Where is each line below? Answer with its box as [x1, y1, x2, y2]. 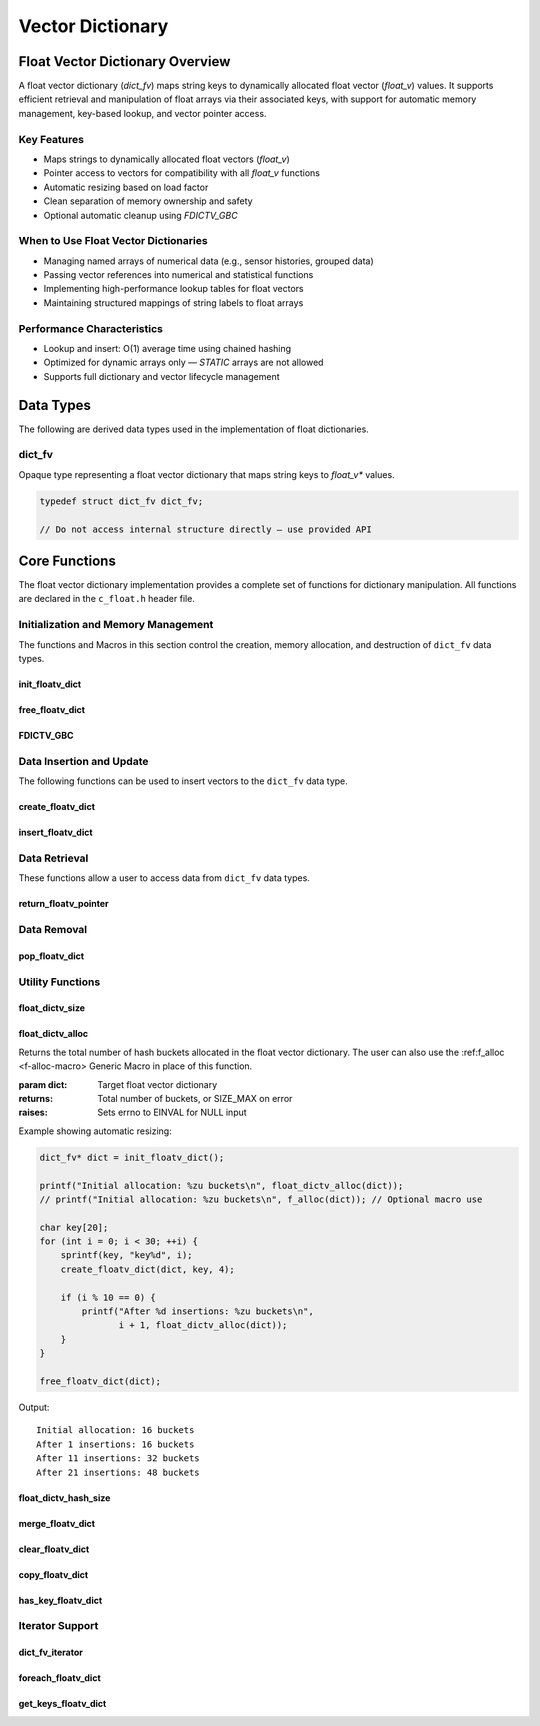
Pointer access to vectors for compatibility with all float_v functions [43, 167, 320, 179]
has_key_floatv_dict [18, 1594, 103, 1606]
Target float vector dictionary [97, 1078, 218, 1090]
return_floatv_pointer [18, 898, 109, 910]
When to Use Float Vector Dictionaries [18, 234, 209, 248]
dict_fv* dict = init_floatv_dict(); [39, 1151, 225, 1163]
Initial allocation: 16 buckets [36, 1425, 195, 1436]
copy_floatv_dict [18, 1568, 89, 1580]
